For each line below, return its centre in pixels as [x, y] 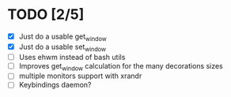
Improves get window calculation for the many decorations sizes [121, 67]
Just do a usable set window [62, 47]
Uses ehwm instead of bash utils [72, 57]
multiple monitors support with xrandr [80, 76]
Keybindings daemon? [55, 85]
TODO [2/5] [46, 15]
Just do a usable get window [63, 37]
